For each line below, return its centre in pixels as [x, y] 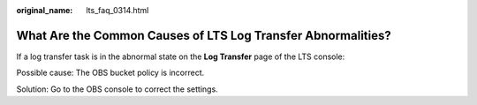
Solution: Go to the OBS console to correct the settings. [117, 89]
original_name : [45, 10]
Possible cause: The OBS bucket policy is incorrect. [110, 73]
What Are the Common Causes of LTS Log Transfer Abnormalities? [204, 35]
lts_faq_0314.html [117, 10]
